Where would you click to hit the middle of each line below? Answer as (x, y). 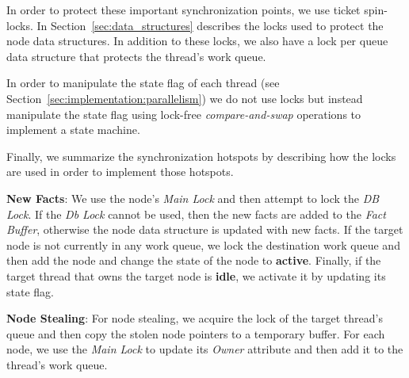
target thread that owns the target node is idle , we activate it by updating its (196, 275)
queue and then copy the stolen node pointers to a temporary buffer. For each (196, 333)
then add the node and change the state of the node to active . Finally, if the (194, 260)
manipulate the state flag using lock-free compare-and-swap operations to (184, 114)
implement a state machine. (73, 130)
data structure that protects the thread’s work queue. (136, 56)
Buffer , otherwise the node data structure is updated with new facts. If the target (205, 229)
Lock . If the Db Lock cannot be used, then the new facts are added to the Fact (196, 214)
